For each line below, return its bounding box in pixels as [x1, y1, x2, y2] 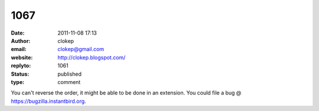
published [57, 70, 82, 78]
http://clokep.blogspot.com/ [57, 53, 126, 61]
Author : [11, 37, 31, 44]
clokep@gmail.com [57, 46, 105, 53]
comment [57, 78, 81, 85]
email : [11, 46, 27, 53]
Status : [11, 70, 30, 78]
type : [11, 78, 25, 85]
